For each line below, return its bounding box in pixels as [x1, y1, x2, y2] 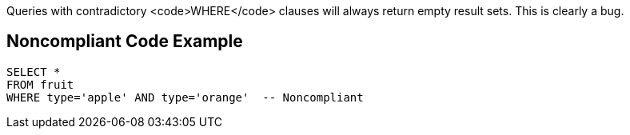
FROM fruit [6, 77, 74, 91]
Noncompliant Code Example [6, 31, 243, 52]
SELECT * [6, 65, 61, 78]
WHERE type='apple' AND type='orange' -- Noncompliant [6, 90, 364, 104]
